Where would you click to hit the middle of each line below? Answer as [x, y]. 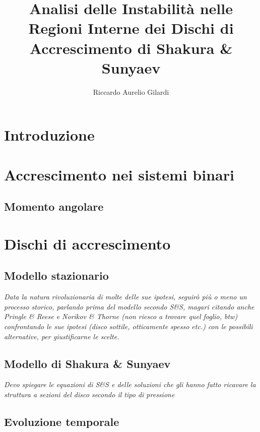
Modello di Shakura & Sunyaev [87, 363]
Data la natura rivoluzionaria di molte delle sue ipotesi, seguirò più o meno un [125, 297]
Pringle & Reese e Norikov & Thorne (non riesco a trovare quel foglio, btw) [121, 316]
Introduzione [49, 135]
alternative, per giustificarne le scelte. [62, 336]
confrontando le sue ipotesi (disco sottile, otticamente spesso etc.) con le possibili [128, 326]
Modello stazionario [56, 275]
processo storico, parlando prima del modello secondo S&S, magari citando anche [129, 306]
